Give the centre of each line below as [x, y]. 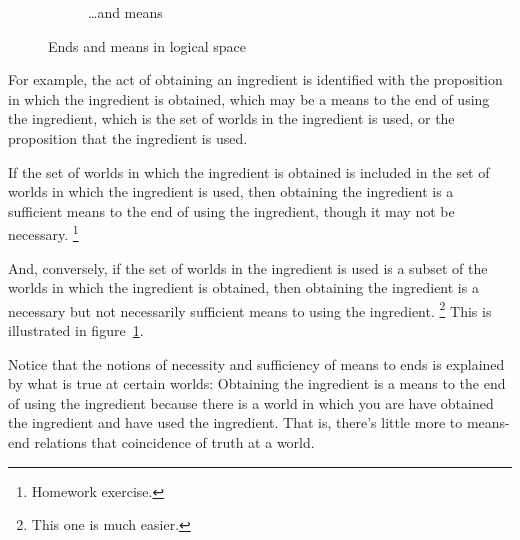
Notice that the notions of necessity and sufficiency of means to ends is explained [256, 363]
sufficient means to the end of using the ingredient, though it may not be [231, 210]
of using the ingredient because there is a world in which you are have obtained [251, 402]
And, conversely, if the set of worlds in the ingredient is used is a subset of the [248, 267]
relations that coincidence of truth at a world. [174, 442]
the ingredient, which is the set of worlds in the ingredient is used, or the [231, 118]
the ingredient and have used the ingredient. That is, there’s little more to [235, 422]
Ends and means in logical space [147, 45]
